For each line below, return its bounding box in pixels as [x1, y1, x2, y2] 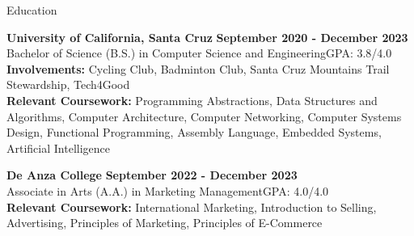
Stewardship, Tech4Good [6, 76, 130, 93]
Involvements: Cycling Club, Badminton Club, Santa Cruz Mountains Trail [6, 60, 390, 77]
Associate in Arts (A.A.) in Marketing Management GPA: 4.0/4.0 [6, 182, 329, 199]
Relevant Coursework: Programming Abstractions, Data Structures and [6, 91, 378, 108]
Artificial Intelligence [6, 139, 110, 156]
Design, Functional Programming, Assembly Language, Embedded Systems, [6, 124, 382, 141]
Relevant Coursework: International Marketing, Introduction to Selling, [6, 198, 377, 215]
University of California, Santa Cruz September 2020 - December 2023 [6, 28, 408, 45]
